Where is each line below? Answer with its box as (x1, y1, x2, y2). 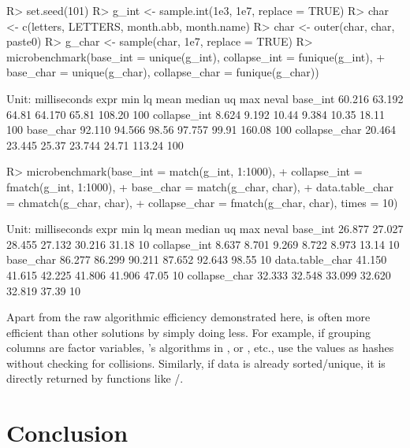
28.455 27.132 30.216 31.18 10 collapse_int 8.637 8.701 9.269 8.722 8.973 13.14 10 (6, 235, 400, 252)
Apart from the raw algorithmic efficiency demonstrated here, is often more (6, 309, 371, 325)
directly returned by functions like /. (6, 370, 184, 387)
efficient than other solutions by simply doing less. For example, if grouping (6, 324, 371, 340)
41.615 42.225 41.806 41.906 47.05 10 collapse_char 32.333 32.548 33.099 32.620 (6, 266, 391, 283)
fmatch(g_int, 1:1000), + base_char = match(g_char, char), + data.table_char (6, 178, 394, 194)
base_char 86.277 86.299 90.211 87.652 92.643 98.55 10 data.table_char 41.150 (6, 251, 387, 268)
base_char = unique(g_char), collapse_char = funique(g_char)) (6, 64, 319, 80)
